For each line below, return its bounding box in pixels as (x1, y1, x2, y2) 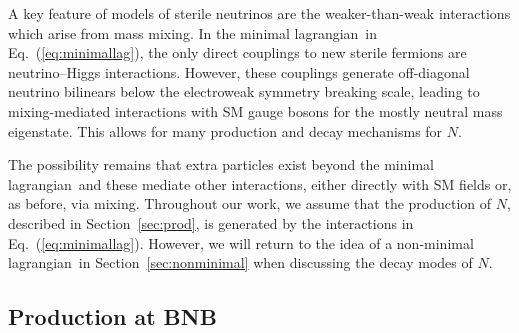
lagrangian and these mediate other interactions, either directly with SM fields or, (8, 173, 512, 194)
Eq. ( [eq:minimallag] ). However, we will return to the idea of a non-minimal (8, 232, 474, 253)
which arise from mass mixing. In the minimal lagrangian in (8, 22, 378, 43)
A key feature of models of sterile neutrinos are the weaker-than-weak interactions (8, 3, 511, 23)
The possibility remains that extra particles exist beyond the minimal (8, 154, 434, 175)
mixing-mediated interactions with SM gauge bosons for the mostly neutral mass (8, 100, 503, 121)
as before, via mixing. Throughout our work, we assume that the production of (8, 193, 492, 214)
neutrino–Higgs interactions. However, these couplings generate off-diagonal (8, 61, 470, 82)
